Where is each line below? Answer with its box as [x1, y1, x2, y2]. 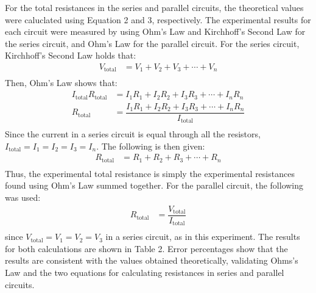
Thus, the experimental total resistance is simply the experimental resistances [5, 167, 295, 179]
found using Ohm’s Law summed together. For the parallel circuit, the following [5, 179, 304, 192]
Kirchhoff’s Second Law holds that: [5, 49, 136, 62]
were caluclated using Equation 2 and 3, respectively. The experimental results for [5, 13, 311, 26]
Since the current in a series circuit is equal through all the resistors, [5, 128, 261, 140]
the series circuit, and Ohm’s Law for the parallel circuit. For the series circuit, [5, 37, 300, 49]
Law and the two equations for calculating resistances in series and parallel [5, 266, 284, 278]
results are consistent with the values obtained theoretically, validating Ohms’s [5, 254, 298, 267]
